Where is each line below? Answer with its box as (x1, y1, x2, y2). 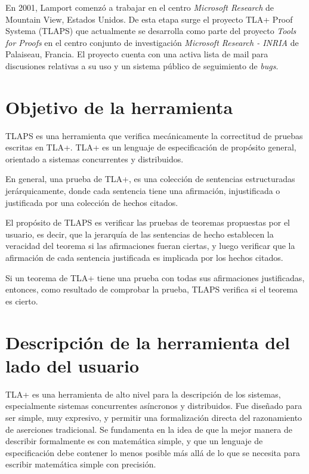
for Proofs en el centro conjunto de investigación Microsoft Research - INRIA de (5, 36, 299, 48)
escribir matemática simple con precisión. (5, 458, 156, 470)
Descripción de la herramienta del (5, 330, 290, 354)
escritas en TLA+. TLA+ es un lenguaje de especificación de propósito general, (5, 141, 296, 153)
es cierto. (5, 294, 38, 307)
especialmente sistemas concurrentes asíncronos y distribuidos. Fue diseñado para (5, 399, 302, 412)
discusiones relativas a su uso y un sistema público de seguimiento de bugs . (5, 59, 279, 72)
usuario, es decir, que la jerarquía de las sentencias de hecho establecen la (5, 227, 274, 240)
